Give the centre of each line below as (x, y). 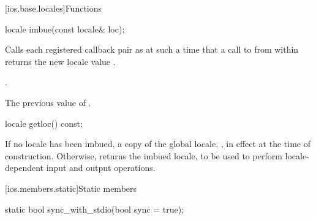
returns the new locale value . (60, 61)
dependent (24, 168)
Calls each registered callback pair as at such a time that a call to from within (152, 49)
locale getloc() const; (44, 123)
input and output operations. (101, 168)
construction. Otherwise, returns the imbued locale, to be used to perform (144, 155)
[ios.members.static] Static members (71, 188)
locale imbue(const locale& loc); (65, 28)
